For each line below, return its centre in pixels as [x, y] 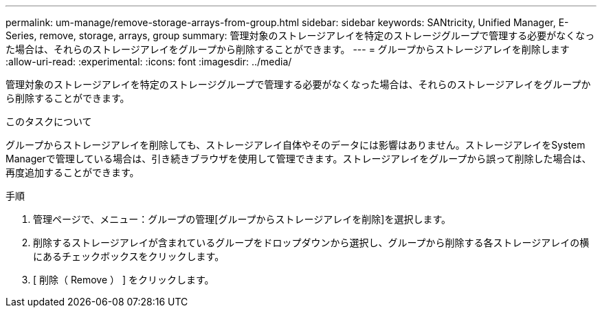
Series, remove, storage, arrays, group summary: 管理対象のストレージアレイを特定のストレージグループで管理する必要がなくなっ [300, 35]
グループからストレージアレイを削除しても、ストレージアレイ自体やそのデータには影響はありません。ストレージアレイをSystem [296, 145]
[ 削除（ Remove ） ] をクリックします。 [124, 280]
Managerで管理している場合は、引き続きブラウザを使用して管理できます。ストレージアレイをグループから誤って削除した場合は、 [299, 159]
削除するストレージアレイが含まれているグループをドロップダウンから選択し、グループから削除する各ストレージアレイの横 [311, 242]
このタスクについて [49, 121]
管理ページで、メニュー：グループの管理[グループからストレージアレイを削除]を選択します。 [242, 219]
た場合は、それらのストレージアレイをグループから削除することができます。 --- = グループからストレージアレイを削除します [288, 49]
